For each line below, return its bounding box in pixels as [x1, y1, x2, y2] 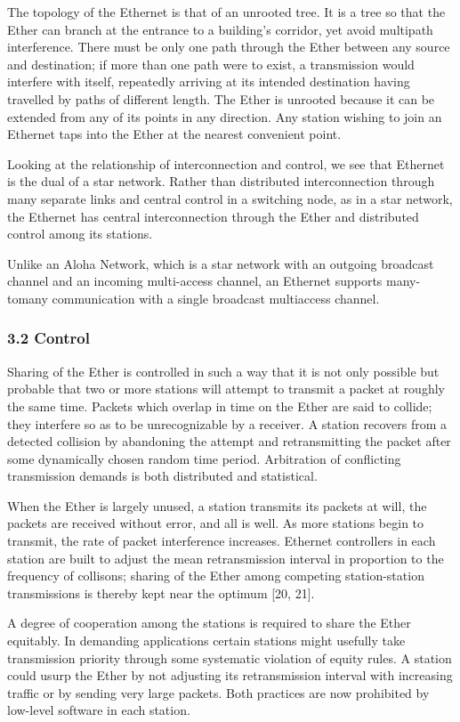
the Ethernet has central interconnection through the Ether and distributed [7, 207, 419, 225]
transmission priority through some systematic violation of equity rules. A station [7, 648, 452, 667]
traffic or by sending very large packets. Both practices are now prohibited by [7, 683, 430, 702]
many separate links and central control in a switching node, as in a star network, [7, 189, 453, 207]
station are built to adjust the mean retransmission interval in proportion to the [7, 548, 444, 567]
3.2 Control [7, 327, 90, 349]
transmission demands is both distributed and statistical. [7, 466, 318, 485]
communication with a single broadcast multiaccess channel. [52, 288, 380, 307]
